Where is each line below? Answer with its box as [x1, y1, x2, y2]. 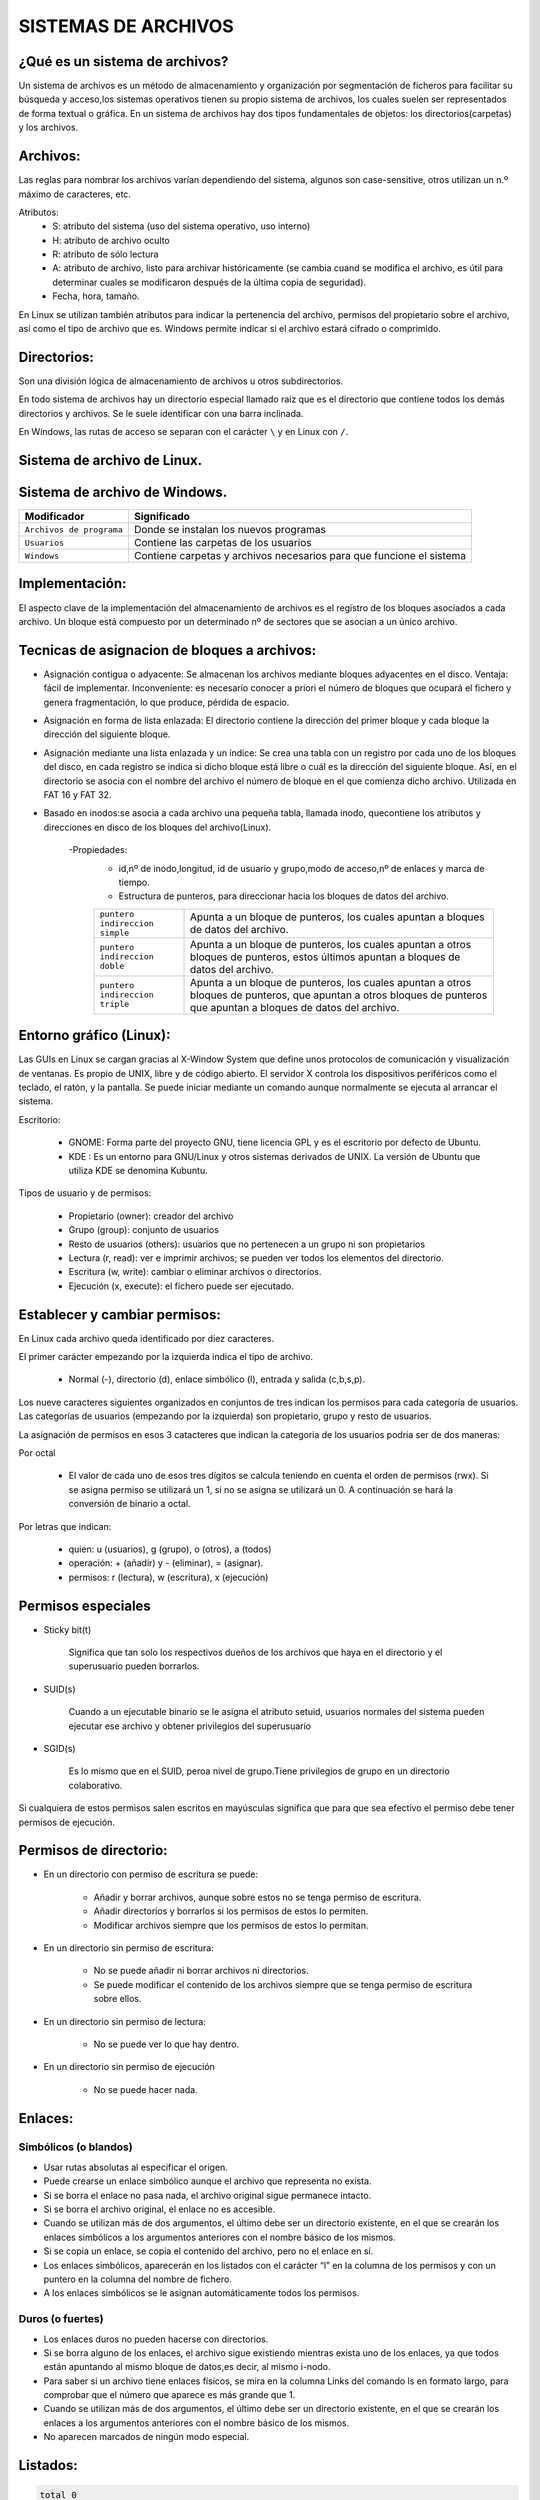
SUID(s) [43, 1683, 76, 1695]
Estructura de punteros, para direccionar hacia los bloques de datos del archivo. [118, 890, 450, 902]
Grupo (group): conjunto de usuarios [68, 1224, 220, 1236]
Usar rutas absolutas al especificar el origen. [43, 2161, 229, 2173]
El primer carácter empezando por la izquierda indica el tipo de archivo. [18, 1351, 314, 1362]
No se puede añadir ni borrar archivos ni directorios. [93, 1965, 309, 1977]
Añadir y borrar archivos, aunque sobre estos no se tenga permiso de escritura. [93, 1891, 422, 1903]
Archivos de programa [24, 524, 124, 535]
